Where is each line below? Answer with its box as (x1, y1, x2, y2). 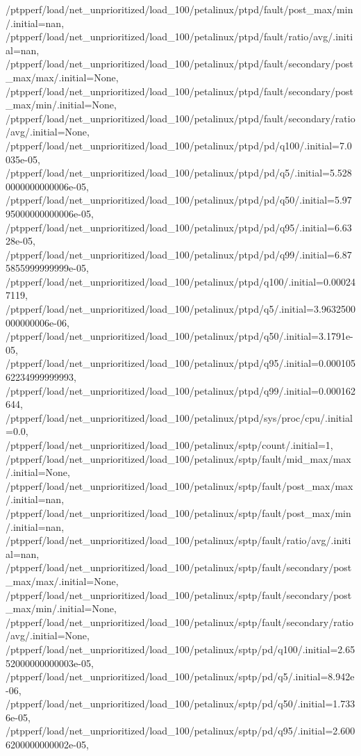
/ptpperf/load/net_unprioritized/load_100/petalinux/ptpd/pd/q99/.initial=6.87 (6, 247, 352, 261)
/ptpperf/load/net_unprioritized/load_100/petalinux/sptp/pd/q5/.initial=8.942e (6, 669, 355, 684)
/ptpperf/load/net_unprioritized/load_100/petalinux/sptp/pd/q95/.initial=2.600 (6, 723, 355, 738)
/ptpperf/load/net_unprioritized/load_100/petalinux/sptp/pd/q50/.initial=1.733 (6, 696, 355, 711)
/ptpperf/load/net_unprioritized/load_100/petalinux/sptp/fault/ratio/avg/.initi (6, 533, 351, 548)
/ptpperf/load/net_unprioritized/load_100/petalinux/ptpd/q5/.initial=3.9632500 (6, 302, 355, 316)
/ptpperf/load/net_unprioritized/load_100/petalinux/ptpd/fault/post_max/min (6, 2, 353, 16)
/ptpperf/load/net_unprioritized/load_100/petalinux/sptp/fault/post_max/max (6, 478, 353, 493)
